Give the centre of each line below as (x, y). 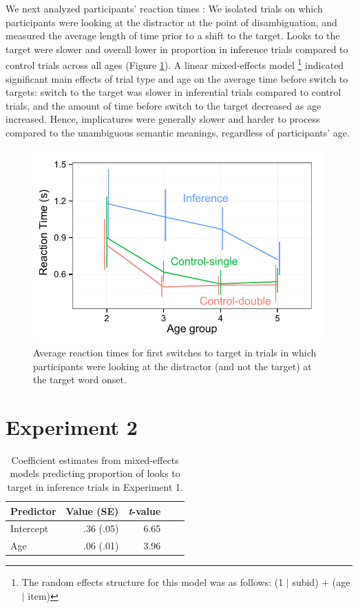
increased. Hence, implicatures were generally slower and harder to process (163, 119)
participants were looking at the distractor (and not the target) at (172, 366)
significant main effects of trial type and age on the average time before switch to (177, 78)
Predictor (33, 510)
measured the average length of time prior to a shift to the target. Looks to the (173, 36)
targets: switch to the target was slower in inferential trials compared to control (173, 92)
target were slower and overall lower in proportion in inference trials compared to (177, 49)
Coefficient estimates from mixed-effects (95, 459)
